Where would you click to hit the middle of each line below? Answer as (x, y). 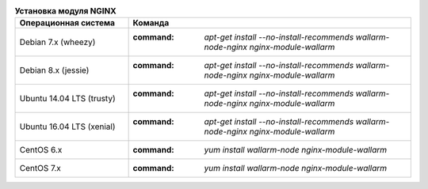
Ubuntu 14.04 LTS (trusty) (67, 99)
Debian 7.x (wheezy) (57, 42)
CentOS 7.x (40, 168)
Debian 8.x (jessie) (54, 70)
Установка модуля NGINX (65, 11)
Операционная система (67, 23)
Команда (151, 23)
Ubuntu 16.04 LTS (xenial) (67, 127)
